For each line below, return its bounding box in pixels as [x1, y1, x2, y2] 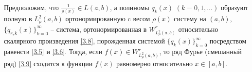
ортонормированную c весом [65, 14, 150, 24]
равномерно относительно [116, 58, 193, 68]
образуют [220, 2, 248, 12]
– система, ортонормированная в [51, 24, 147, 34]
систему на [174, 14, 206, 24]
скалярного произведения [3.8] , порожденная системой [4, 36, 165, 46]
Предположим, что [4, 2, 59, 12]
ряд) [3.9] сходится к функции [4, 58, 93, 68]
